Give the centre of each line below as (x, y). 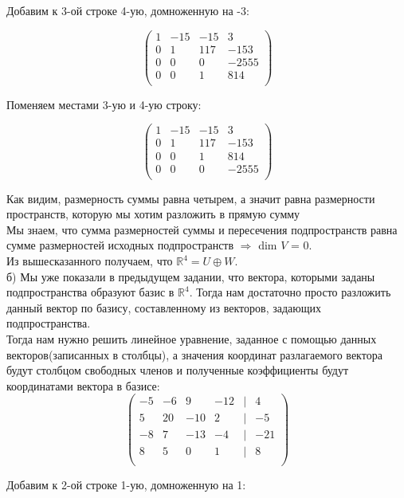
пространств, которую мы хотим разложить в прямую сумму (153, 214)
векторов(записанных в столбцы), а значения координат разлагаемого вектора (194, 354)
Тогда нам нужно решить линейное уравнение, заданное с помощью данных (192, 338)
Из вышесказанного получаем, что (90, 261)
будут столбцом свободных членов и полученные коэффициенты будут (178, 370)
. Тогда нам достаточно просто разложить (290, 292)
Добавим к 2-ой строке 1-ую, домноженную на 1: (126, 484)
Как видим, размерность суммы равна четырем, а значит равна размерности (191, 198)
